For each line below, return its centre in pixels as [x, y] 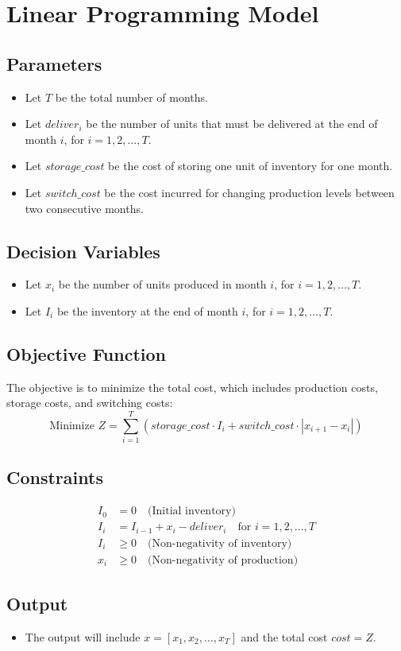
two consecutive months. [84, 208]
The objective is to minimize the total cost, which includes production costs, [192, 387]
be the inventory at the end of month [147, 310]
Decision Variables [83, 251]
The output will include [83, 637]
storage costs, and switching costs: [90, 403]
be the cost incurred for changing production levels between [249, 192]
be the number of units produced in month [162, 284]
